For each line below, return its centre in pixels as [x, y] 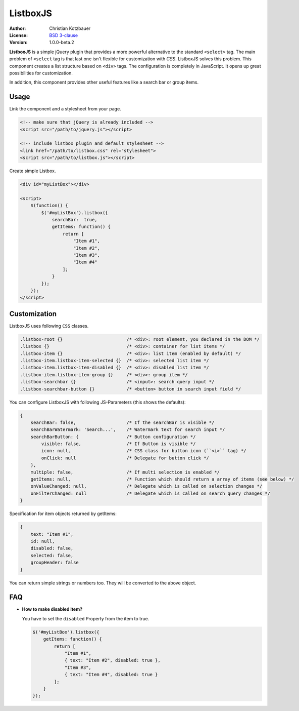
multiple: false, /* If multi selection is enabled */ [125, 472]
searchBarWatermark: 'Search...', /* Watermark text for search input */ [128, 430]
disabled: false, [52, 548]
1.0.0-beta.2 [62, 43]
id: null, [43, 541]
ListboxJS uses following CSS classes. [49, 326]
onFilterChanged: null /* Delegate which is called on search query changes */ [150, 493]
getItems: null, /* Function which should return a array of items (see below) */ [162, 479]
